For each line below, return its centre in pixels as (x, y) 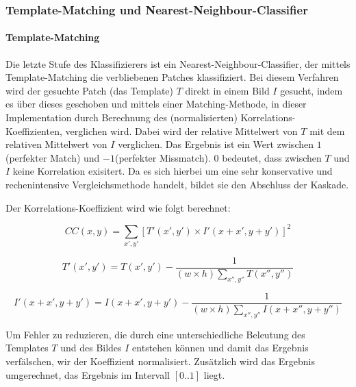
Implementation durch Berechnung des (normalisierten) (122, 117)
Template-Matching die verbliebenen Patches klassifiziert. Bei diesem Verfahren (172, 77)
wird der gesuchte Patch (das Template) (90, 90)
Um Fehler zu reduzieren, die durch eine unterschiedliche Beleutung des (155, 334)
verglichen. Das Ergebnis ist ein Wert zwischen (216, 144)
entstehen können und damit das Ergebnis (220, 348)
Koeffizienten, (34, 130)
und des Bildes (91, 348)
